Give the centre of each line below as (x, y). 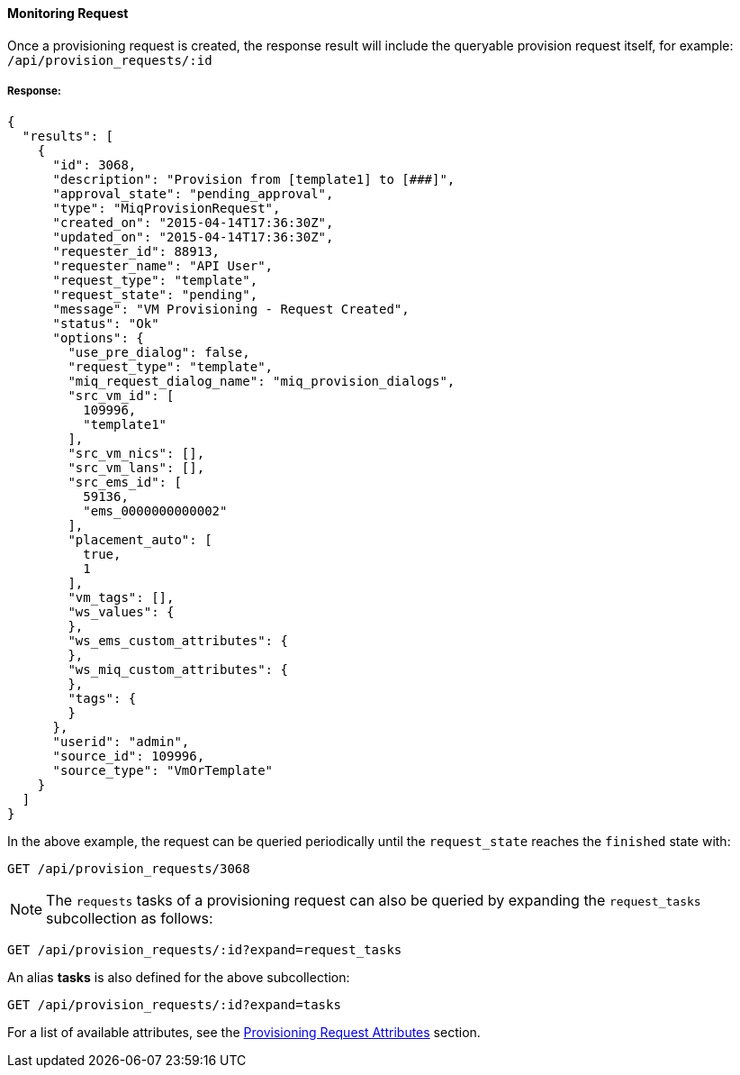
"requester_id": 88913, (136, 252)
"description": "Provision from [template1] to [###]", (254, 180)
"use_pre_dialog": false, (159, 353)
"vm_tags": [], (121, 598)
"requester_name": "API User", (163, 266)
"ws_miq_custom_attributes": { (178, 670)
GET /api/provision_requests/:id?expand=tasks (174, 1005)
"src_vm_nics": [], (136, 454)
